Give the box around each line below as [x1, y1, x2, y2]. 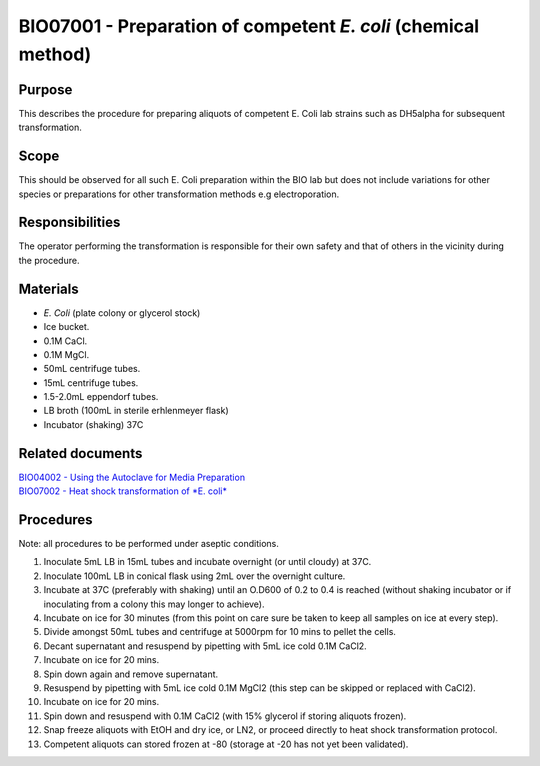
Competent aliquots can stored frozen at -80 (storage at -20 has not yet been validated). [43, 738, 409, 750]
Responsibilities [18, 214, 121, 231]
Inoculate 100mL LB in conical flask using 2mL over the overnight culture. [43, 570, 346, 582]
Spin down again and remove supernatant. [43, 668, 219, 680]
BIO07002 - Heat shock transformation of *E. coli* [18, 485, 228, 497]
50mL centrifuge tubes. [43, 363, 141, 375]
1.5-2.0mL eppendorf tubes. [43, 391, 159, 403]
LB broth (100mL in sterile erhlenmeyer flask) [43, 405, 229, 417]
